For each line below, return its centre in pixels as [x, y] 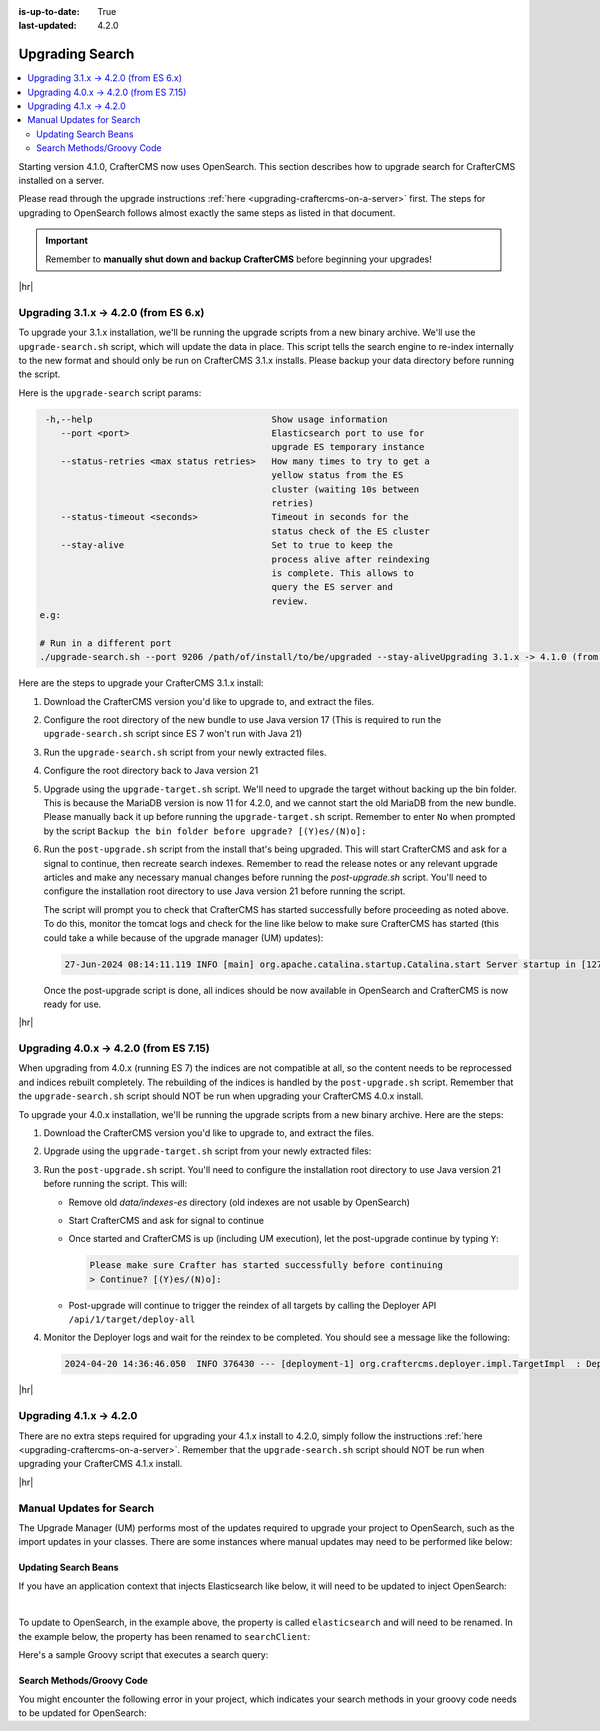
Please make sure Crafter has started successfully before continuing [266, 1265]
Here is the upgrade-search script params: [110, 392]
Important [67, 241]
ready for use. [72, 1004]
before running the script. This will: [115, 1184]
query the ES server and [332, 587]
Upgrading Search [76, 54]
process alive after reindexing [350, 559]
